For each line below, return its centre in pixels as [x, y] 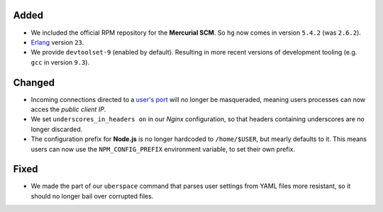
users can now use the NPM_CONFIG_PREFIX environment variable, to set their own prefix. [163, 149]
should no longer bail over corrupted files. [92, 196]
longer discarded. [57, 129]
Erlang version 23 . [57, 42]
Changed [34, 83]
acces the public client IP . [68, 109]
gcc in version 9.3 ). [60, 62]
